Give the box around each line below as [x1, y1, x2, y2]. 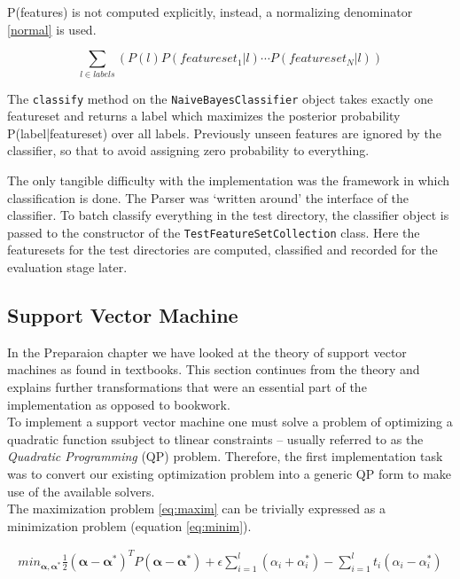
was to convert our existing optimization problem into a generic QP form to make [7, 464, 452, 482]
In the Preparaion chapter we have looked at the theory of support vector [7, 342, 407, 361]
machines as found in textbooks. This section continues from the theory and [7, 360, 420, 379]
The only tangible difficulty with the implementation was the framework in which [7, 170, 450, 189]
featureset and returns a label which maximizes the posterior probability [7, 106, 401, 125]
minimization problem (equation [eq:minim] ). [7, 516, 252, 535]
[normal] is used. [7, 20, 97, 38]
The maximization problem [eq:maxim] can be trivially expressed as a [7, 499, 386, 518]
